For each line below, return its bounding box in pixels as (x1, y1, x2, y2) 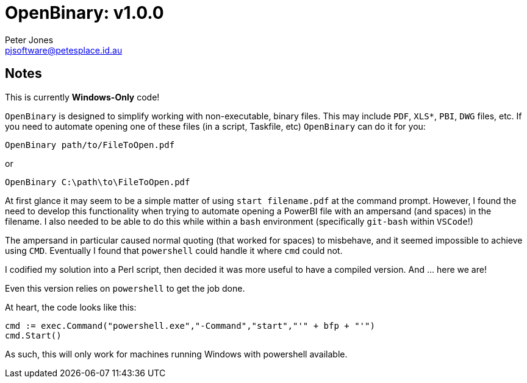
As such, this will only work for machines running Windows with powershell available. (5, 348, 348, 359)
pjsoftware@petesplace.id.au (5, 44, 123, 55)
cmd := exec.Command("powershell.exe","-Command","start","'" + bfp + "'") (5, 320, 375, 331)
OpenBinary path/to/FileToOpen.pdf (5, 139, 175, 150)
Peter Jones (5, 34, 54, 45)
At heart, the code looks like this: (5, 301, 137, 312)
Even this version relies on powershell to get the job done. (5, 283, 245, 293)
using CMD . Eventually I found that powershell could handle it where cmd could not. (5, 245, 343, 256)
